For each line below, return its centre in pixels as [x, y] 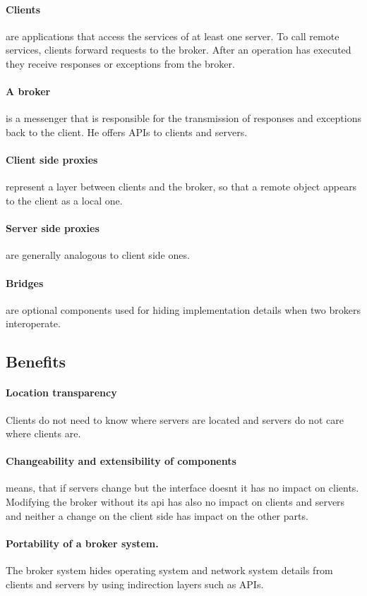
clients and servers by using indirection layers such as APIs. [135, 584]
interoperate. [33, 323]
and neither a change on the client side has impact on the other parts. [157, 515]
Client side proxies [52, 160]
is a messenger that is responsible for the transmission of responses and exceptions [183, 118]
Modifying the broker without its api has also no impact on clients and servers [175, 502]
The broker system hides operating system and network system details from [169, 570]
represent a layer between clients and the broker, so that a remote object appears [181, 187]
